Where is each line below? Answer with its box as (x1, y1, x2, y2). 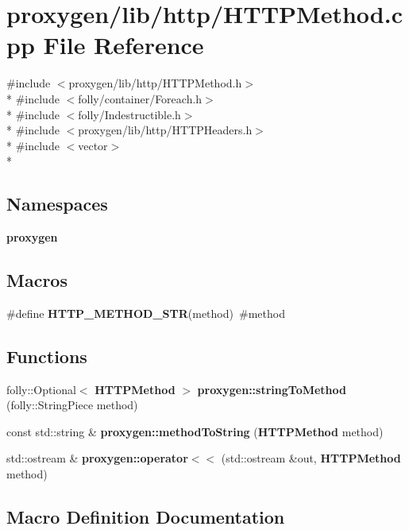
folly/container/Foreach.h (78, 90, 203, 106)
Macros (6, 268, 68, 292)
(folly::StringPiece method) (6, 397, 138, 413)
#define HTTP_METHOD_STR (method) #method (6, 304, 285, 321)
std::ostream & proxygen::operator (6, 450, 188, 466)
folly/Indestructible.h (78, 106, 181, 122)
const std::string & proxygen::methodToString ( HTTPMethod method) (6, 423, 384, 439)
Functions (6, 343, 87, 368)
